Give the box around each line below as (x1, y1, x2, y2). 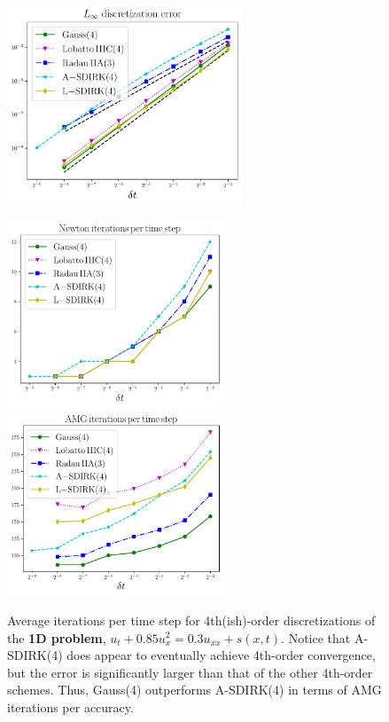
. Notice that (281, 628, 351, 647)
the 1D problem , (7, 628, 106, 647)
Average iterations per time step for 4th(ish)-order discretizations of (7, 610, 376, 629)
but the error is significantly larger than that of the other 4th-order (7, 663, 373, 681)
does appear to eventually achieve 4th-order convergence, (66, 646, 376, 664)
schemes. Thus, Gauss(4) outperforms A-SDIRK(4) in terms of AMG (7, 680, 382, 699)
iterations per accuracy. (7, 697, 134, 716)
